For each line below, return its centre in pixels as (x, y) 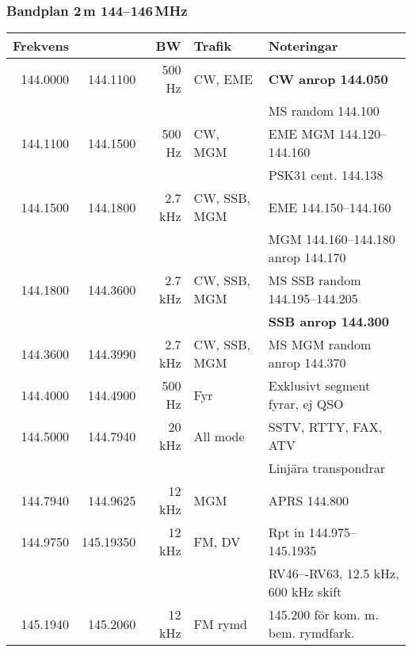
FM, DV (217, 541)
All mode (219, 436)
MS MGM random (320, 345)
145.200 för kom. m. (323, 615)
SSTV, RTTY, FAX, (325, 427)
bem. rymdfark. (311, 633)
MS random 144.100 (324, 111)
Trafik (213, 46)
